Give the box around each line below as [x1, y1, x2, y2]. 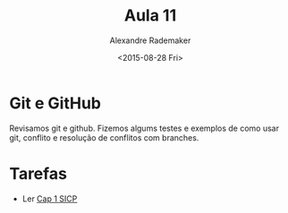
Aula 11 [123, 5, 177, 26]
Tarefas [9, 163, 67, 183]
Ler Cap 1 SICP [21, 193, 78, 204]
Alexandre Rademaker [109, 35, 191, 46]
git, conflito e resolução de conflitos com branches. [9, 132, 199, 143]
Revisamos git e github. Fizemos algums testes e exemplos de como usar [9, 123, 280, 133]
